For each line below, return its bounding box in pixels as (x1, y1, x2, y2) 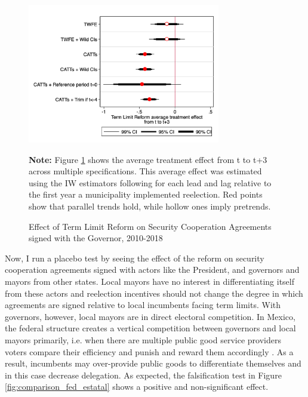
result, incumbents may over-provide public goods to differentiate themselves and (5, 357, 301, 370)
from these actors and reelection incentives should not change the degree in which (5, 287, 303, 299)
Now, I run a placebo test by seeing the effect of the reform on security (5, 251, 264, 264)
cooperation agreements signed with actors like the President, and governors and (5, 263, 300, 276)
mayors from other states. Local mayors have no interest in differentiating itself (5, 275, 295, 287)
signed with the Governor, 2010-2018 (29, 232, 163, 244)
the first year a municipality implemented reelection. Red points (29, 188, 263, 201)
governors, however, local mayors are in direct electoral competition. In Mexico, (5, 310, 295, 322)
